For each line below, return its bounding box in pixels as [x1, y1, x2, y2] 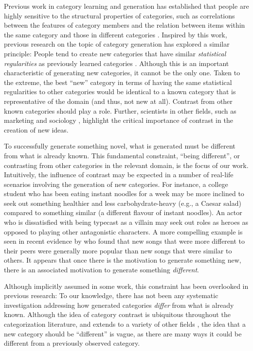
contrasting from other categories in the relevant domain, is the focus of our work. [4, 160, 249, 170]
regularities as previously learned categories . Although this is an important [4, 58, 229, 68]
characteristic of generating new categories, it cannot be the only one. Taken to [4, 67, 240, 78]
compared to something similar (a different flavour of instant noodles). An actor [4, 207, 242, 217]
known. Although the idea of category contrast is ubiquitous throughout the [4, 309, 231, 319]
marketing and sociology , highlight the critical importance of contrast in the [4, 115, 233, 125]
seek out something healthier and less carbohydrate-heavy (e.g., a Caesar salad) [4, 198, 241, 208]
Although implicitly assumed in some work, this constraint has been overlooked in [4, 281, 249, 291]
